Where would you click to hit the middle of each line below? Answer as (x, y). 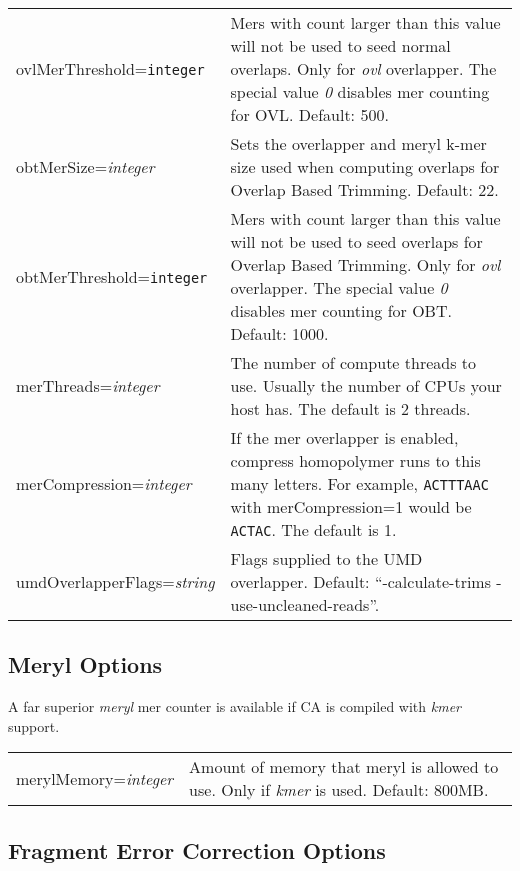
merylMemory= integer (95, 778)
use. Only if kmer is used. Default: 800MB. (339, 790)
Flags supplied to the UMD (326, 558)
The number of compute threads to (353, 362)
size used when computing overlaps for (365, 166)
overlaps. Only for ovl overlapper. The (363, 68)
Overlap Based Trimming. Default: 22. (364, 189)
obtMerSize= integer (85, 166)
